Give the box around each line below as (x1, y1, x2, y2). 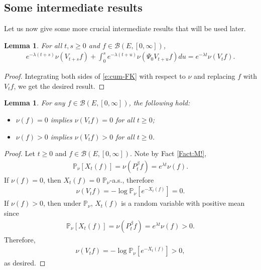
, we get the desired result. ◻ (14, 80, 105, 91)
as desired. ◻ (4, 257, 46, 268)
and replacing (193, 71, 235, 81)
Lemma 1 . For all (4, 40, 62, 50)
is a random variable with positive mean (121, 198, 245, 208)
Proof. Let (4, 148, 35, 159)
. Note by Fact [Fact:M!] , (130, 148, 207, 159)
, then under (43, 198, 81, 208)
